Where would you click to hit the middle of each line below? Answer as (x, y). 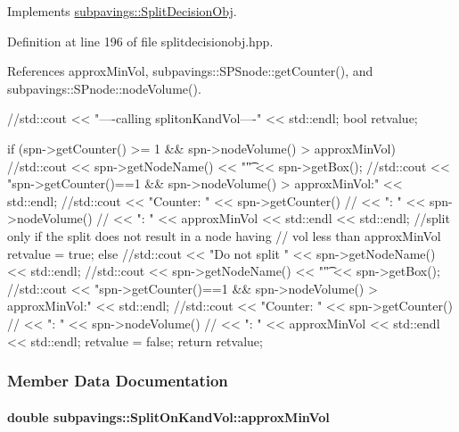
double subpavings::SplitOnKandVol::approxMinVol (168, 416)
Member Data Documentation (118, 381)
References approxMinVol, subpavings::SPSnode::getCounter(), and (190, 71)
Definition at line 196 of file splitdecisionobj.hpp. (140, 41)
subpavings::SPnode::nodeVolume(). (104, 88)
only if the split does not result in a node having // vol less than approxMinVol (224, 235)
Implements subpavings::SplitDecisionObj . (122, 11)
